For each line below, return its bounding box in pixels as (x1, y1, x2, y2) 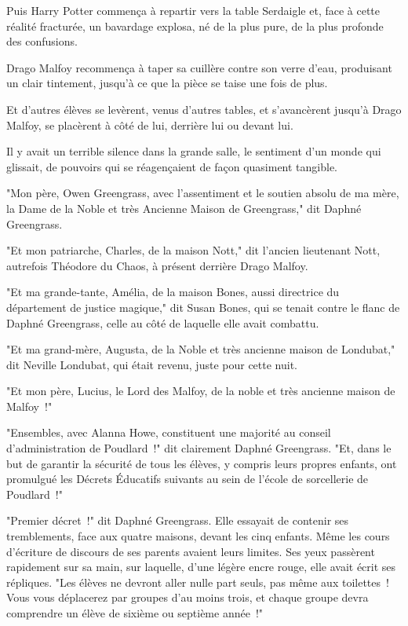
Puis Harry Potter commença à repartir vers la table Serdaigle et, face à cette (6, 2, 381, 18)
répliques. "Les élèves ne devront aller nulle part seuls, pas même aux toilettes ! (6, 573, 389, 590)
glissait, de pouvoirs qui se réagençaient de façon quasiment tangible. (6, 158, 338, 174)
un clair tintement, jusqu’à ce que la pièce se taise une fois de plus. (6, 75, 328, 91)
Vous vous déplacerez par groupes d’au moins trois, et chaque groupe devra (6, 589, 369, 606)
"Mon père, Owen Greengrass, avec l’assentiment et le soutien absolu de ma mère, (6, 185, 399, 201)
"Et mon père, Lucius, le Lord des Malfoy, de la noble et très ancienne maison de (6, 383, 395, 399)
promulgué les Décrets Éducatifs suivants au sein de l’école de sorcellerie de (6, 470, 369, 487)
